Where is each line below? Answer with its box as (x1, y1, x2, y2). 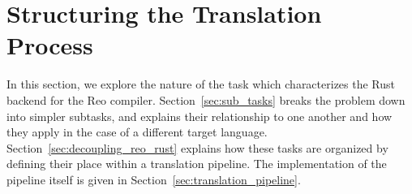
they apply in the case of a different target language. (6, 123, 268, 140)
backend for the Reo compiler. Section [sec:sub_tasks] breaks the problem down (6, 91, 406, 108)
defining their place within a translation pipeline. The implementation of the (6, 155, 387, 172)
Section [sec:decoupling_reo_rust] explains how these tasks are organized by (6, 139, 388, 156)
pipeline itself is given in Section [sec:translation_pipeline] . (6, 170, 301, 188)
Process (6, 28, 93, 62)
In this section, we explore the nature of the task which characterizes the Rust (6, 75, 396, 93)
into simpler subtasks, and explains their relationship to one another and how (6, 107, 393, 124)
